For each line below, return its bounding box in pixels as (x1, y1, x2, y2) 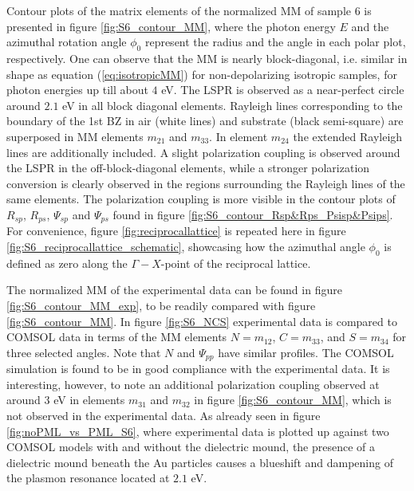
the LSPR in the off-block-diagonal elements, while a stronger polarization (6, 159, 370, 176)
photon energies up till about (6, 81, 148, 98)
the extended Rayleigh (293, 128, 403, 144)
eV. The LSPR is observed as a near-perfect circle (161, 81, 404, 98)
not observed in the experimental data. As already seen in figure (6, 407, 321, 423)
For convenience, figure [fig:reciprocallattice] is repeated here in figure (6, 222, 346, 239)
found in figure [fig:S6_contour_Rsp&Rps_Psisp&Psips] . (112, 206, 393, 222)
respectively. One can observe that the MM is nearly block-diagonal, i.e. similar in (6, 49, 408, 66)
